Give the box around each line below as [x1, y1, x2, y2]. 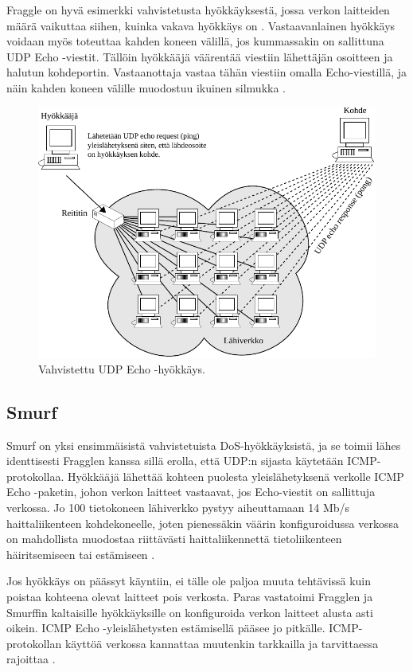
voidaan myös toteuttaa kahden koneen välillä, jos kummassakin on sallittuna [6, 33, 384, 49]
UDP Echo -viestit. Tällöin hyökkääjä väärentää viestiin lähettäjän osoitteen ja [6, 48, 393, 64]
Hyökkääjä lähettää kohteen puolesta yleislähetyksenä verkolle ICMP [68, 467, 404, 484]
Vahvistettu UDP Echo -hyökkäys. [38, 360, 205, 377]
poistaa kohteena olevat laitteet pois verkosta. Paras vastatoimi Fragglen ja [6, 588, 373, 604]
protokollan [6, 635, 62, 651]
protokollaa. [6, 467, 64, 484]
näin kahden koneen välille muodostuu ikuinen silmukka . [6, 79, 286, 96]
